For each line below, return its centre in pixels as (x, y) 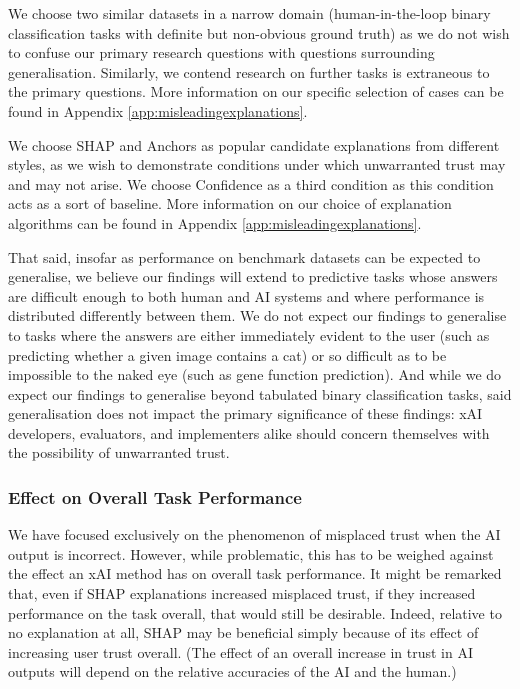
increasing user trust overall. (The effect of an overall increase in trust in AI (240, 651)
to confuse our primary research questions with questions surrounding (221, 52)
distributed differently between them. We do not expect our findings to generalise (257, 315)
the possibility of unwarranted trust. (119, 452)
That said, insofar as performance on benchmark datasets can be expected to (244, 256)
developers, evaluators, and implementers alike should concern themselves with (249, 432)
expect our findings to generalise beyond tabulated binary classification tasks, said (260, 393)
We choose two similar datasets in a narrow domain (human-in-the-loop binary (249, 13)
